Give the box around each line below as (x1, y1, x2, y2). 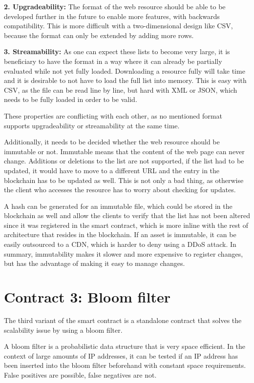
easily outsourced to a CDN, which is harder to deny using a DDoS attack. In (4, 239, 236, 249)
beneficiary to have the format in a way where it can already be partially (4, 56, 222, 66)
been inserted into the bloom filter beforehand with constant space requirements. (4, 360, 246, 370)
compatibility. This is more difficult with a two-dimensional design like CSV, (4, 20, 233, 31)
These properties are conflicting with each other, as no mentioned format (4, 110, 222, 121)
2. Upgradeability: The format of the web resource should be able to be (4, 1, 226, 11)
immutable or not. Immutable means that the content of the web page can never (4, 146, 245, 156)
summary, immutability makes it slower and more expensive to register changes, (4, 248, 243, 259)
